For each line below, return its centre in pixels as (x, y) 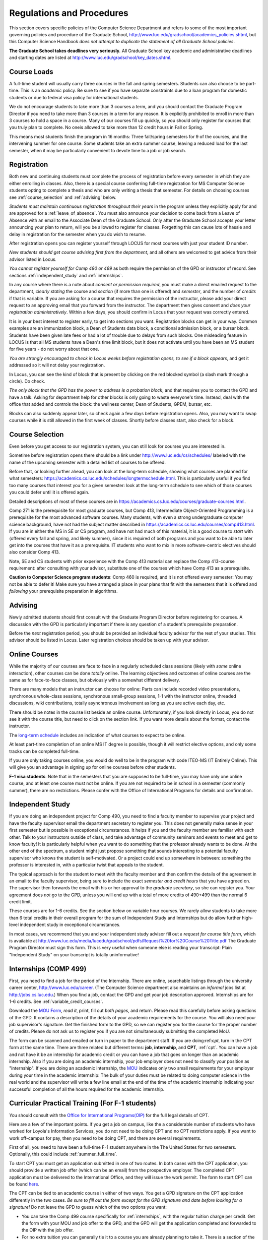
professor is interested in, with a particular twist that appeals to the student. (87, 865)
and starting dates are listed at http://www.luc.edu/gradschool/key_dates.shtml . (90, 58)
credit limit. (21, 902)
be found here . (24, 1184)
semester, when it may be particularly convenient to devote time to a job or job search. (98, 150)
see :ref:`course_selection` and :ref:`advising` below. (63, 197)
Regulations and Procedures (69, 13)
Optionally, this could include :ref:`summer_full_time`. (63, 1154)
